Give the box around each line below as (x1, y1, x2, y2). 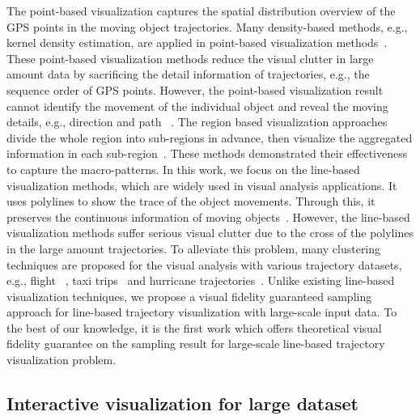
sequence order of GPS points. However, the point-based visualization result (6, 81, 384, 98)
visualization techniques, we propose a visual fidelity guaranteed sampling (6, 287, 372, 304)
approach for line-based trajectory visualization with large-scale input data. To (6, 303, 397, 320)
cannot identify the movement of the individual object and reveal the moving (6, 97, 388, 114)
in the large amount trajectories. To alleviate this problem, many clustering (6, 240, 381, 257)
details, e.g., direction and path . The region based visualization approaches (6, 113, 388, 130)
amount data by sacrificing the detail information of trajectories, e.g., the (6, 66, 370, 83)
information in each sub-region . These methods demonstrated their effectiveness (6, 145, 408, 162)
